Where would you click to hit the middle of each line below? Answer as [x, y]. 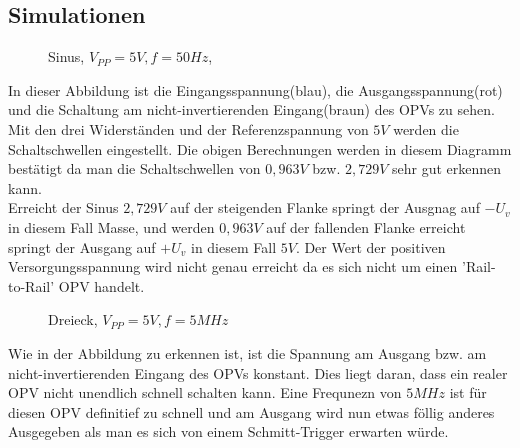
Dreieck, [73, 319]
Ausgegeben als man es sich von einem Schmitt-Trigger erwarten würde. [228, 431]
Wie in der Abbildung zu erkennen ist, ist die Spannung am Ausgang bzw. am [247, 352]
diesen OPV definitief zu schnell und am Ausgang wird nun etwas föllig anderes [251, 411]
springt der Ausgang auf [82, 246]
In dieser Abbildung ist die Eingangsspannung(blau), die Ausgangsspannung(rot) [255, 89]
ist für [468, 392]
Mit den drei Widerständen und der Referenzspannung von [188, 128]
